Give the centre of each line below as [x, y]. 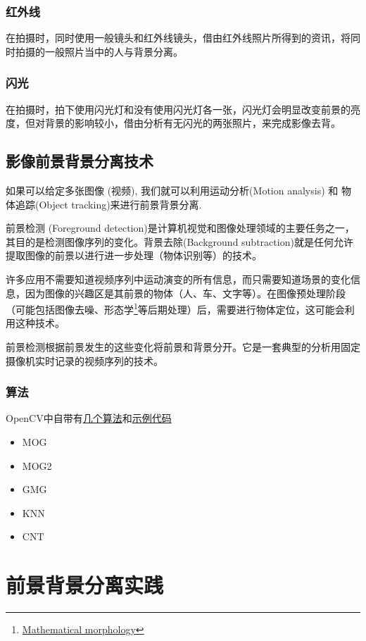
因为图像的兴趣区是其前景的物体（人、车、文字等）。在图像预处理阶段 [185, 293]
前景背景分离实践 [85, 585]
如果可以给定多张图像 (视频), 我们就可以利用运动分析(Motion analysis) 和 [172, 191]
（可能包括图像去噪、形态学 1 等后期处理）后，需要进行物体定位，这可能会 [175, 308]
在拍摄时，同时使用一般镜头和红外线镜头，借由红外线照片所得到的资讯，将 [178, 38]
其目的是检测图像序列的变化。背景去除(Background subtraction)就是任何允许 [179, 241]
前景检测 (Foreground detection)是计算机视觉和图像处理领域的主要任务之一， [180, 228]
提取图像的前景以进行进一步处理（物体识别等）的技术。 [134, 255]
